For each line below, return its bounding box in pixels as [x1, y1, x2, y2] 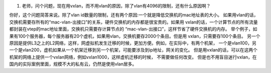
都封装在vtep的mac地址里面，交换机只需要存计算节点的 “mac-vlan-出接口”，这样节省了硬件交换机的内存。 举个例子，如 [9, 26, 258, 32]
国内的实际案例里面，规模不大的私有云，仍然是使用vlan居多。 [9, 61, 137, 67]
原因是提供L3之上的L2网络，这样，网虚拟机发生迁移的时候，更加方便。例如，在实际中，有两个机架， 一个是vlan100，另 [9, 40, 257, 46]
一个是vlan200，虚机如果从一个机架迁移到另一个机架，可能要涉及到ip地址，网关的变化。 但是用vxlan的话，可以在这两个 [9, 47, 258, 53]
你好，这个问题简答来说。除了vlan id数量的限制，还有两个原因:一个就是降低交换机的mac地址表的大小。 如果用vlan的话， [9, 12, 258, 18]
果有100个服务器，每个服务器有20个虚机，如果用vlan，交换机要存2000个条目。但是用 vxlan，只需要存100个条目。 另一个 [9, 33, 260, 39]
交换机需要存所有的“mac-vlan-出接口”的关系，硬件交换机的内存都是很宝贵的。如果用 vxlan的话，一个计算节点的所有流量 [9, 19, 258, 25]
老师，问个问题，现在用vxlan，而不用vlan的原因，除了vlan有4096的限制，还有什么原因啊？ [22, 3, 211, 8]
